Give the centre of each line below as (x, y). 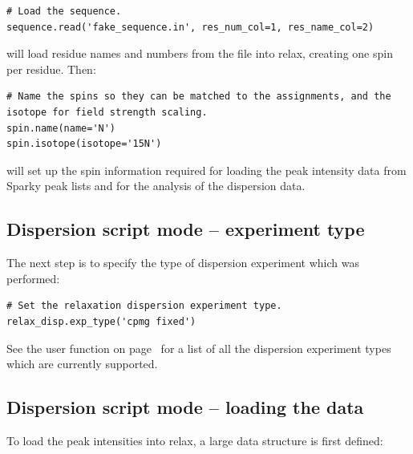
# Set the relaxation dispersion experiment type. (144, 306)
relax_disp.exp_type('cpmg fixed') (101, 321)
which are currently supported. (82, 364)
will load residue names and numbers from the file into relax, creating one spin (200, 53)
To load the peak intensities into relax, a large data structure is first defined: (195, 440)
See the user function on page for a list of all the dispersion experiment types (199, 348)
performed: (33, 278)
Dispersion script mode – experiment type (186, 229)
